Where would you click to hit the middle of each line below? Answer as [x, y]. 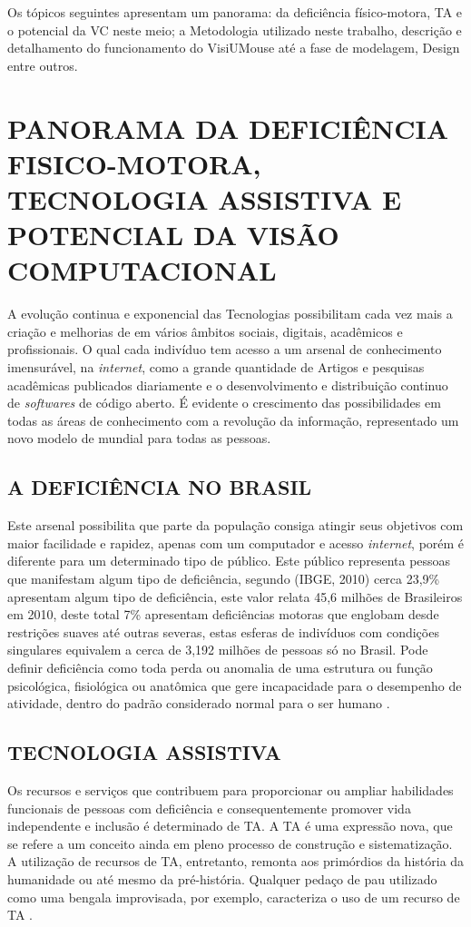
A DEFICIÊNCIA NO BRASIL [160, 487]
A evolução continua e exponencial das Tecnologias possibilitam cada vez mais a [230, 314]
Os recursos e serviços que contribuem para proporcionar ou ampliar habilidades [231, 789]
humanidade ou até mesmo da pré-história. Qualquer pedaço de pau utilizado [222, 878]
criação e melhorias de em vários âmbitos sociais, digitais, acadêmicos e [205, 331]
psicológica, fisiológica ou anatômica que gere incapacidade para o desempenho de [235, 685]
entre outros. [43, 65]
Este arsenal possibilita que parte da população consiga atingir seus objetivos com [235, 525]
